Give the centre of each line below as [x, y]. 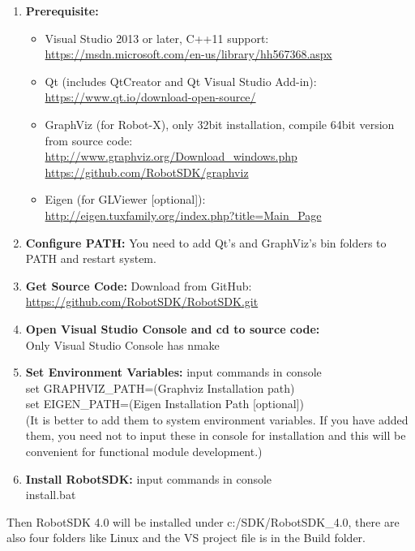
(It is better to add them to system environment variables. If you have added [217, 419]
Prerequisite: [62, 11]
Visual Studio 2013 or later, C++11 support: [157, 38]
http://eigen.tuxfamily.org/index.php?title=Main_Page [183, 215]
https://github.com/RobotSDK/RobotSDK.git [142, 301]
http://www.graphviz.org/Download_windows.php [171, 156]
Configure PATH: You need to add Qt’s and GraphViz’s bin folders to [206, 242]
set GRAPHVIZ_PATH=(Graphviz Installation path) [160, 387]
